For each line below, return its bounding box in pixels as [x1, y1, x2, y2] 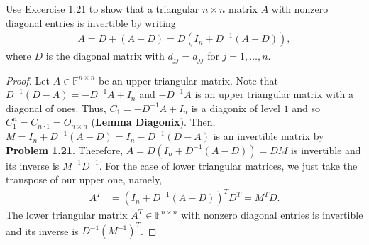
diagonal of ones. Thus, [6, 100, 106, 115]
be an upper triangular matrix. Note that [98, 72, 278, 87]
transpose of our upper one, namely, [6, 172, 163, 187]
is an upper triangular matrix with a [194, 87, 353, 102]
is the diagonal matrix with [45, 48, 165, 63]
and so [292, 100, 321, 115]
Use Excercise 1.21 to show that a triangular [6, 1, 199, 16]
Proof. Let [6, 72, 50, 87]
